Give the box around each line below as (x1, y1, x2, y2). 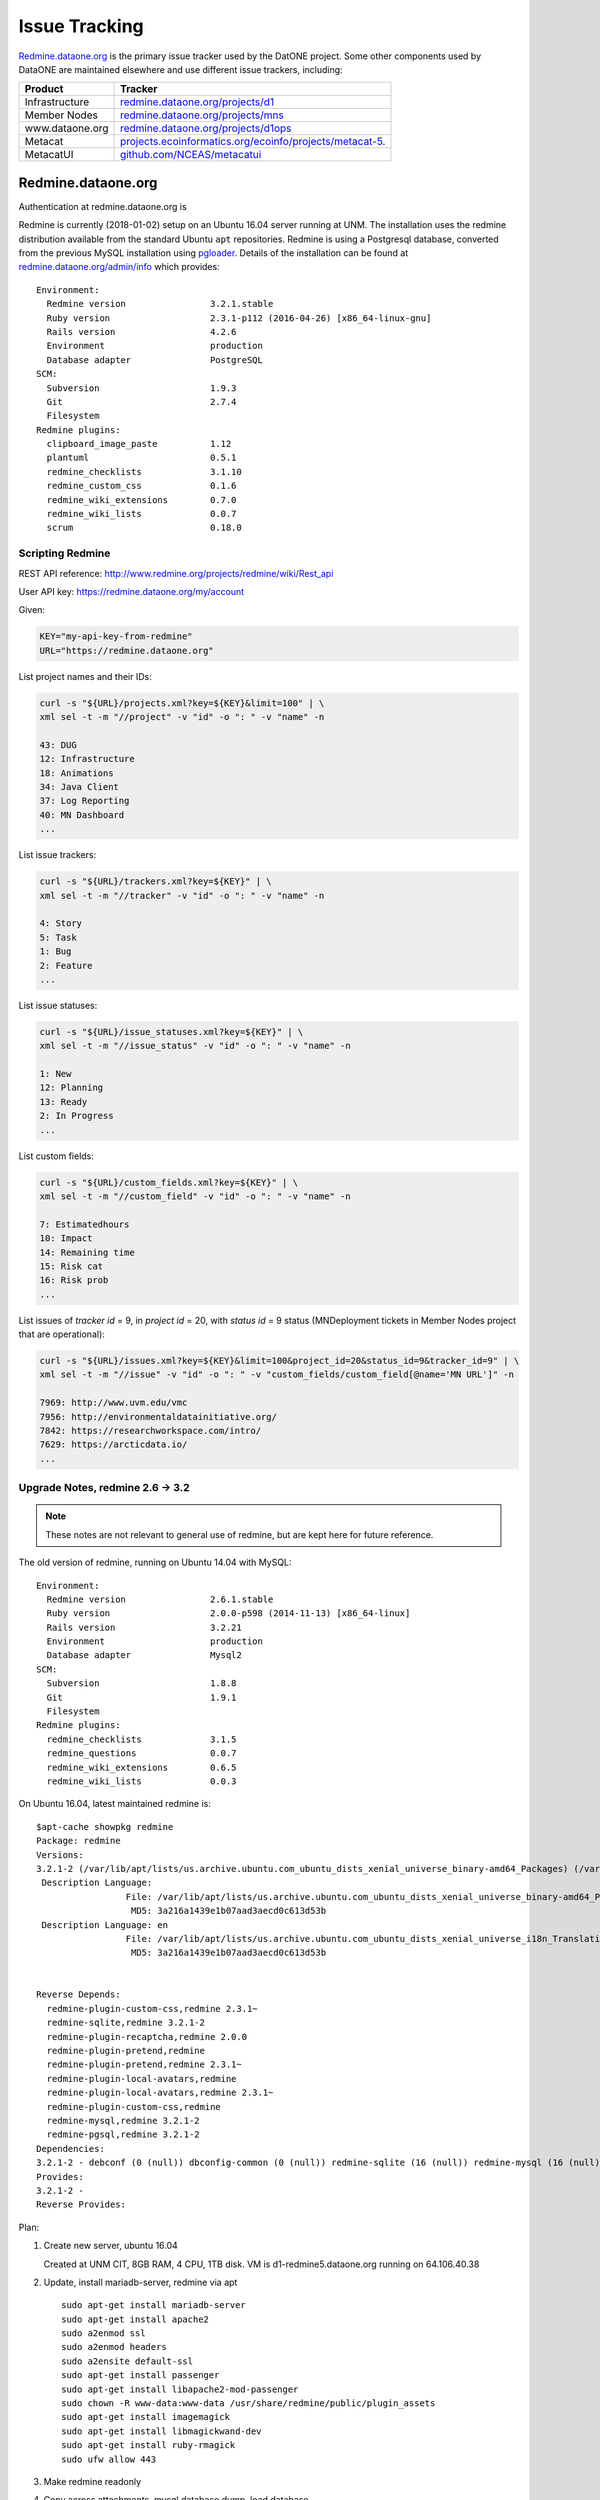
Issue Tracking (18, 15, 144, 37)
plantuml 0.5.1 (46, 452, 237, 464)
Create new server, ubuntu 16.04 (43, 2240, 179, 2252)
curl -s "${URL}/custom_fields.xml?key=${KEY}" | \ (39, 1176, 299, 1188)
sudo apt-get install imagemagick (61, 2411, 230, 2423)
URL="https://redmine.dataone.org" (39, 645, 214, 656)
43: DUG (39, 739, 77, 750)
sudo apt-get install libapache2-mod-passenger (61, 2383, 299, 2395)
